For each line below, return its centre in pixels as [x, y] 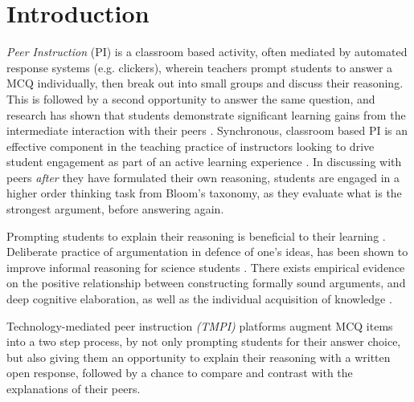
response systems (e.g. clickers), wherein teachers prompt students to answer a [200, 67]
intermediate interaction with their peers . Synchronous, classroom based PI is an [207, 130]
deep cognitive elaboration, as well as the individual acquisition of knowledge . [199, 299]
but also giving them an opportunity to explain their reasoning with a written [199, 357]
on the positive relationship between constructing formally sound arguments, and [206, 283]
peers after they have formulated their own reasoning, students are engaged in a [203, 177]
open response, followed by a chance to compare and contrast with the [180, 373]
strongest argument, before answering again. [115, 209]
